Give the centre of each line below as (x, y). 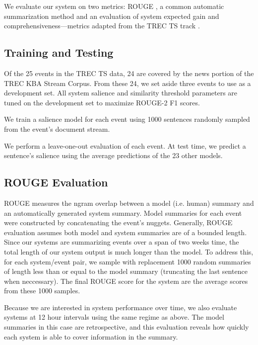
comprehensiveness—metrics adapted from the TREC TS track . (102, 26)
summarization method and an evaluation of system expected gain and (112, 16)
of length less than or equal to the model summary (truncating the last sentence (126, 271)
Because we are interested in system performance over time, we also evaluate (121, 307)
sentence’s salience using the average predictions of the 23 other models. (113, 155)
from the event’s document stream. (57, 129)
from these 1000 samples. (42, 291)
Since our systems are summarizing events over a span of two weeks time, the (122, 242)
